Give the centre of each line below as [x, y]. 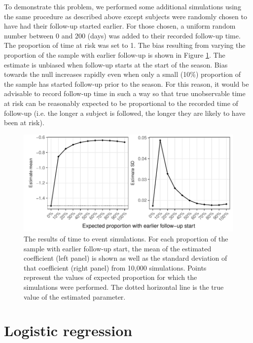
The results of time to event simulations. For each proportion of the [126, 238]
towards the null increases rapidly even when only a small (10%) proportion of [123, 74]
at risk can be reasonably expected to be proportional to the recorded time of [121, 103]
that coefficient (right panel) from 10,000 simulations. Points [115, 267]
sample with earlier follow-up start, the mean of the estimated [118, 248]
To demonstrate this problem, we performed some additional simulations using [123, 6]
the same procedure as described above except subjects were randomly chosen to [126, 16]
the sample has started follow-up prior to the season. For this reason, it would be [126, 84]
